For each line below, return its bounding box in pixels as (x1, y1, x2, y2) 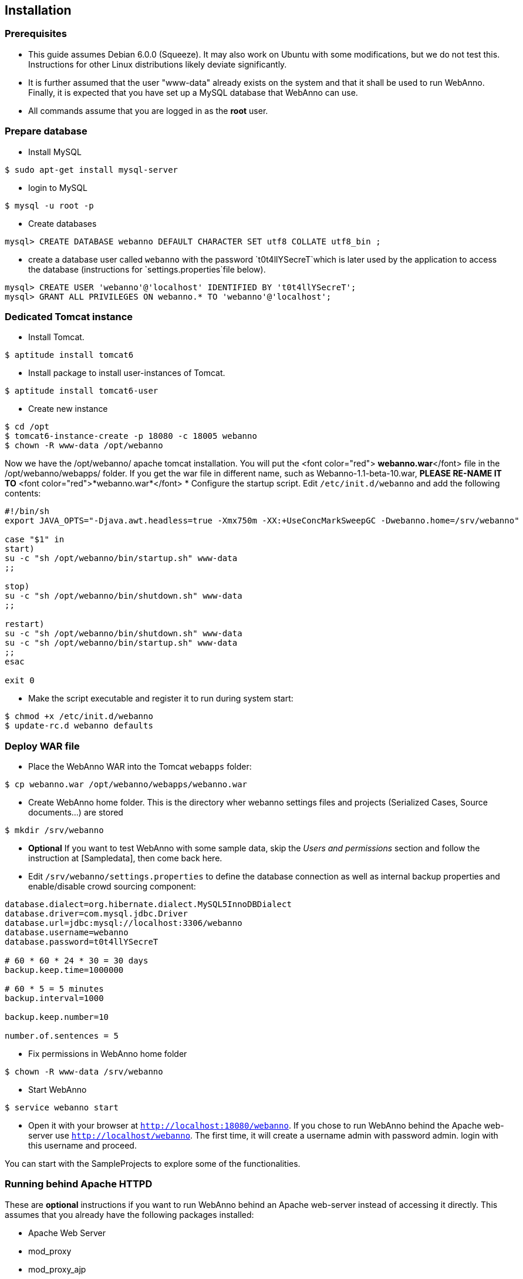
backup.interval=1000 (5, 993, 104, 1003)
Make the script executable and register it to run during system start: (28, 693, 293, 704)
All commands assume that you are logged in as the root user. (28, 105, 268, 116)
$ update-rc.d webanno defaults (5, 721, 153, 731)
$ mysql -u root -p (5, 200, 94, 210)
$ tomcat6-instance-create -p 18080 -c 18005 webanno (5, 431, 257, 441)
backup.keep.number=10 (5, 1012, 109, 1022)
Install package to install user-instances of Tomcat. (28, 368, 225, 378)
